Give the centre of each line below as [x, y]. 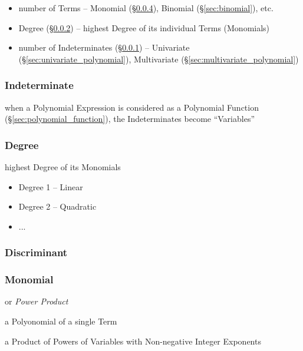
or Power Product [37, 301]
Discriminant [36, 252]
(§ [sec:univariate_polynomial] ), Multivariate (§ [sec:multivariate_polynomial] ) [159, 59]
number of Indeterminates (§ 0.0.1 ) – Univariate [104, 47]
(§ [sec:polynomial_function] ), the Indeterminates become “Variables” [130, 119]
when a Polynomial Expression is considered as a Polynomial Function [132, 107]
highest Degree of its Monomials [63, 167]
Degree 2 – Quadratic [57, 206]
